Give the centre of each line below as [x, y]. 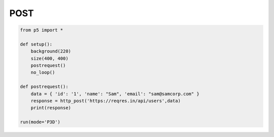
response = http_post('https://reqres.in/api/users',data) [106, 101]
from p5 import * [42, 30]
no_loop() [43, 73]
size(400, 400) [49, 58]
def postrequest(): [44, 87]
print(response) [51, 108]
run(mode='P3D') [40, 122]
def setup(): [36, 44]
